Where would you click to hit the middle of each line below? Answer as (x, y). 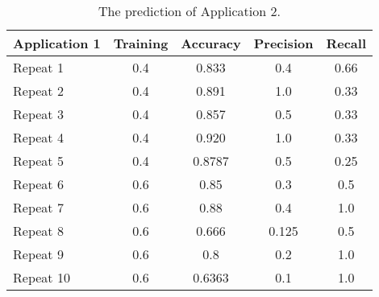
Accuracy (211, 43)
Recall (346, 43)
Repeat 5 (38, 161)
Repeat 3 (38, 114)
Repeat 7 (38, 207)
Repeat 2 (38, 91)
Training (141, 43)
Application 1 (57, 43)
